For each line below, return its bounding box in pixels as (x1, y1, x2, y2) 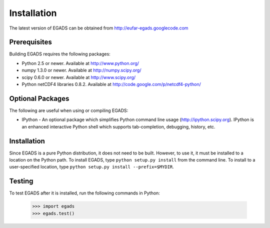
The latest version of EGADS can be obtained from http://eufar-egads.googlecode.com (9, 25, 188, 31)
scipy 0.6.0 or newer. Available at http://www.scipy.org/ (21, 74, 136, 80)
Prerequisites (9, 38, 52, 46)
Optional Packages (9, 94, 69, 102)
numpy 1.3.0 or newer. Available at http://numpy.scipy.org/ (21, 67, 141, 73)
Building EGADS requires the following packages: (9, 51, 111, 57)
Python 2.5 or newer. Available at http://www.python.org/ (21, 60, 139, 66)
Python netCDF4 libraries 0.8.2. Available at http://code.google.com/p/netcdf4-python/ (21, 81, 201, 87)
